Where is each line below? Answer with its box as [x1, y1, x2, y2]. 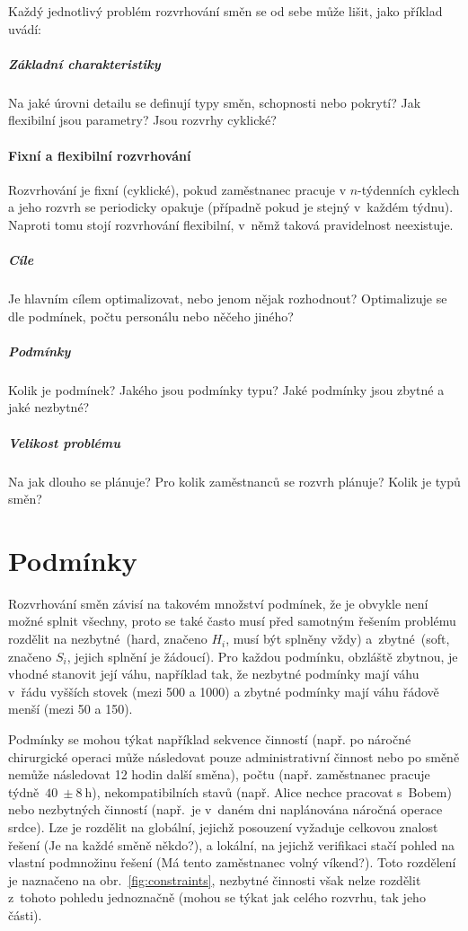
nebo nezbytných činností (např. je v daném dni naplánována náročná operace [8, 800, 443, 819]
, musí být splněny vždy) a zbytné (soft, [225, 629, 450, 648]
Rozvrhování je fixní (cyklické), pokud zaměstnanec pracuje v [8, 180, 347, 198]
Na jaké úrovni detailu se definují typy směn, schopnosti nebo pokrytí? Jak [8, 92, 421, 111]
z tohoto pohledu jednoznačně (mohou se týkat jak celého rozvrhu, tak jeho [8, 888, 426, 907]
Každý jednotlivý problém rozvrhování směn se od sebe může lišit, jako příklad [8, 2, 443, 20]
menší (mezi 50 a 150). [8, 699, 133, 718]
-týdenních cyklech [358, 180, 460, 198]
